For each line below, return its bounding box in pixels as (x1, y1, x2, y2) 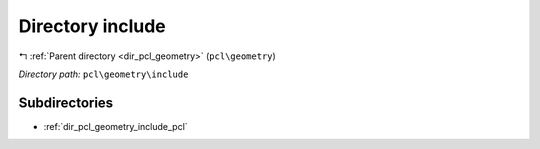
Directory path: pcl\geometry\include (18, 68, 189, 80)
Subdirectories (18, 94, 114, 111)
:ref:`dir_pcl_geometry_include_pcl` (43, 120, 189, 132)
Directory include (18, 15, 167, 37)
